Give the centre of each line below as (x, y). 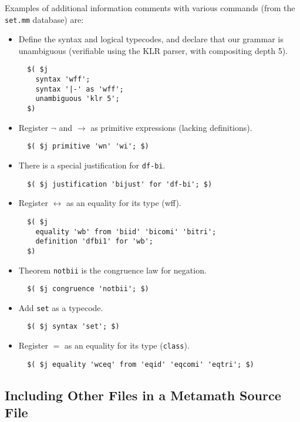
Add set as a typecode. (61, 307)
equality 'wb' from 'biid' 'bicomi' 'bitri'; (126, 232)
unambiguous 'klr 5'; (77, 99)
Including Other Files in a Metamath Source (143, 395)
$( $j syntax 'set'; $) (73, 327)
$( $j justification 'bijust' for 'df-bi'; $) (120, 184)
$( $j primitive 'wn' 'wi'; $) (88, 146)
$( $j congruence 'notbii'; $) (88, 289)
